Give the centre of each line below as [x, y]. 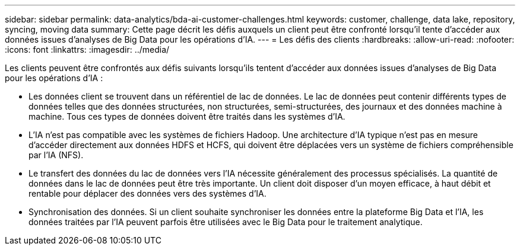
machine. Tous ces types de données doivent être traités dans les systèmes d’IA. [187, 116]
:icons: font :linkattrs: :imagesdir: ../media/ [87, 49]
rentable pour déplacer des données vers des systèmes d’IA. [148, 193]
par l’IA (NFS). [56, 155]
